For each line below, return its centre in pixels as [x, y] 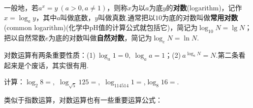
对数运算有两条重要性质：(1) [50, 54]
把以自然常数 [25, 38]
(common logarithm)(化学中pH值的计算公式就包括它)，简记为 [101, 27]
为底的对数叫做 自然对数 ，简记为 [100, 38]
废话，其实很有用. [60, 65]
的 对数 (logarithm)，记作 [204, 7]
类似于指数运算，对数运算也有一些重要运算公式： [83, 100]
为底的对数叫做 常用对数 [200, 17]
